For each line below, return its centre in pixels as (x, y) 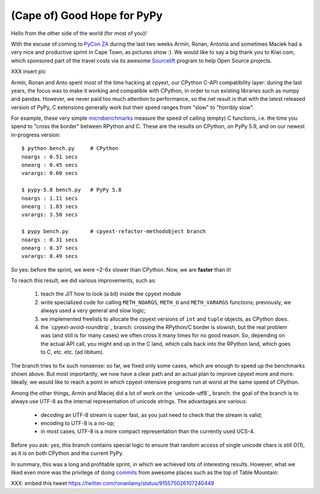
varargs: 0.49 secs (50, 256)
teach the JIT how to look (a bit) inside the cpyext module (111, 294)
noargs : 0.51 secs (50, 157)
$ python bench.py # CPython (70, 149)
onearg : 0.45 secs (50, 165)
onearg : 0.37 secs (50, 248)
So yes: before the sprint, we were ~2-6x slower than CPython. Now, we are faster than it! (121, 269)
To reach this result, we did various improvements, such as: (84, 281)
